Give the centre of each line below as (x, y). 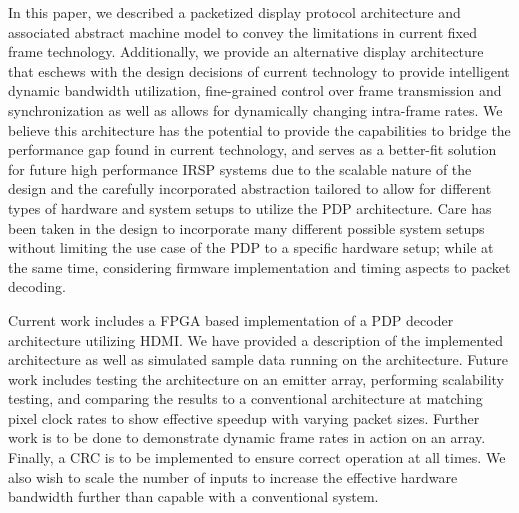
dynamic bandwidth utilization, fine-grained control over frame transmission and (255, 90)
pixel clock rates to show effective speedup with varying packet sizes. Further (244, 417)
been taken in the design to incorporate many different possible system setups (246, 227)
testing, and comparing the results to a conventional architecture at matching (245, 398)
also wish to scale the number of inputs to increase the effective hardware (233, 476)
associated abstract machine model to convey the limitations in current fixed (243, 31)
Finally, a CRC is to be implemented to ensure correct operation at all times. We (257, 457)
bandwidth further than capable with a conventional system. (193, 496)
